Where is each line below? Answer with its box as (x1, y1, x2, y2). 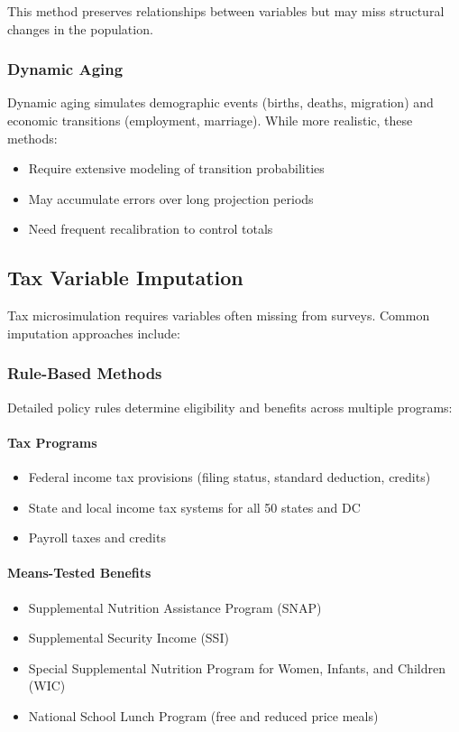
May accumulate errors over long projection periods (28, 189, 314, 208)
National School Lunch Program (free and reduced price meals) (28, 706, 379, 725)
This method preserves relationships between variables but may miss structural (7, 2, 445, 20)
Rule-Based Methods (7, 362, 162, 385)
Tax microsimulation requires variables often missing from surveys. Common (7, 306, 430, 325)
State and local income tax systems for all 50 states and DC (28, 497, 361, 516)
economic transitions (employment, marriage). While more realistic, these (7, 111, 413, 129)
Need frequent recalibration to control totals (28, 219, 273, 238)
